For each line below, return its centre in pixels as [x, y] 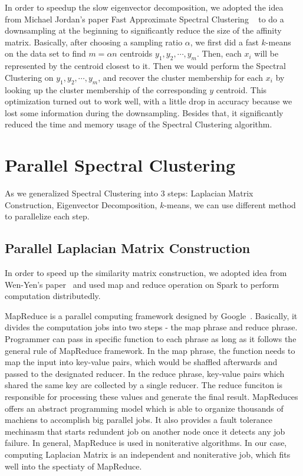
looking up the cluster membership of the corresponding [106, 89]
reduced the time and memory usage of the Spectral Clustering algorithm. [139, 124]
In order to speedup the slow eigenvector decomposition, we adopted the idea [144, 7]
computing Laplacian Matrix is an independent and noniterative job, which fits [148, 454]
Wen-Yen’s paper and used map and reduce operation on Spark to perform [142, 284]
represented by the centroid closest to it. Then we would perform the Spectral [145, 66]
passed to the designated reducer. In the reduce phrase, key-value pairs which [145, 373]
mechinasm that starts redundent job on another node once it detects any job [145, 431]
